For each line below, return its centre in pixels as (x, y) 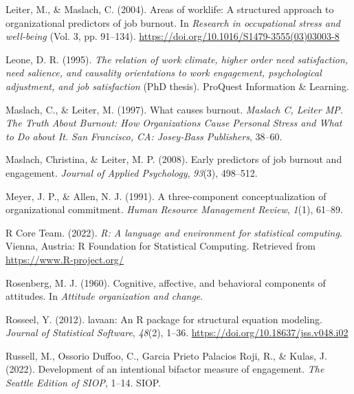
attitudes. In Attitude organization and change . (104, 296)
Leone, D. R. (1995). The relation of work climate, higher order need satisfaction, (177, 59)
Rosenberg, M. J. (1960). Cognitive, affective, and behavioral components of (166, 282)
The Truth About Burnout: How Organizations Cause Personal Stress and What (174, 123)
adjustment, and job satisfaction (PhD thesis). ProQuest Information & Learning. (177, 86)
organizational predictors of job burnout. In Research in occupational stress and (173, 22)
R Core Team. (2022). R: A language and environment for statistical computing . (174, 232)
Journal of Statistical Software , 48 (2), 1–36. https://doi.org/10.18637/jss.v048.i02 (177, 332)
